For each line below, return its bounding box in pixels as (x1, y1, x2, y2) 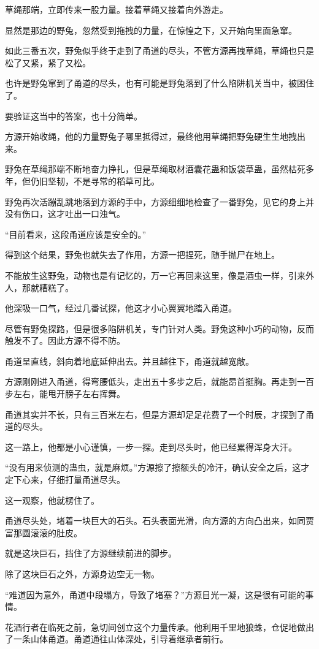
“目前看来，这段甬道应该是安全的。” (5, 227, 147, 240)
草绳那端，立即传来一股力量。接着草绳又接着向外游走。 (5, 3, 228, 15)
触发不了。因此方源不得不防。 (5, 334, 125, 347)
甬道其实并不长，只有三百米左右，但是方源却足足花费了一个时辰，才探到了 (5, 408, 306, 420)
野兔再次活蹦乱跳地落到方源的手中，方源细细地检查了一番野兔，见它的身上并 (5, 195, 314, 208)
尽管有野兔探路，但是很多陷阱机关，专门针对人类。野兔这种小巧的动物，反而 (5, 322, 314, 335)
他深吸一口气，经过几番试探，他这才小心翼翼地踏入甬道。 (5, 302, 237, 314)
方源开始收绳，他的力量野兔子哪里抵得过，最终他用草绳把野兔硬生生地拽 (5, 130, 297, 143)
